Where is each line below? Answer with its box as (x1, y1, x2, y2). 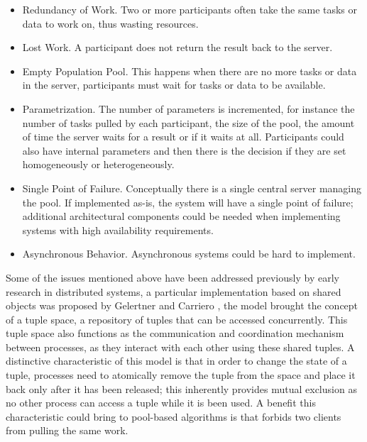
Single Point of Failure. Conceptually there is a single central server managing (22, 180, 362, 195)
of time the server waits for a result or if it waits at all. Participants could (22, 129, 344, 144)
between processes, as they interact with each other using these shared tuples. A (6, 339, 355, 354)
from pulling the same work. (6, 423, 128, 438)
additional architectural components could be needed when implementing (22, 209, 341, 223)
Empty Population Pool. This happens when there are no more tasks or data (22, 63, 357, 78)
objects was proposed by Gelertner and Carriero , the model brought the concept (6, 298, 358, 313)
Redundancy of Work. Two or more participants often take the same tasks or (22, 2, 358, 16)
